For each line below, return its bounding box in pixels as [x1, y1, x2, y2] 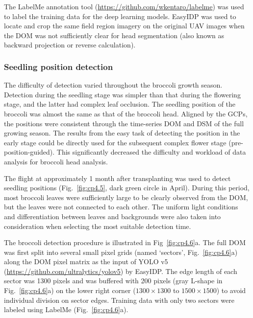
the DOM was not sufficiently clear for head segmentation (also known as [4, 30, 225, 40]
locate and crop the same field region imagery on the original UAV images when [4, 21, 245, 31]
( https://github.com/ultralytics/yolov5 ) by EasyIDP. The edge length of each [4, 266, 237, 276]
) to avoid [216, 285, 246, 295]
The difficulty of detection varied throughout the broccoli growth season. [4, 80, 223, 90]
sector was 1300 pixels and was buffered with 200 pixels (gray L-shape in [4, 275, 223, 286]
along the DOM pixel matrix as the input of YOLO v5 [4, 256, 168, 267]
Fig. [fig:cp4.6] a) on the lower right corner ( [4, 285, 136, 295]
